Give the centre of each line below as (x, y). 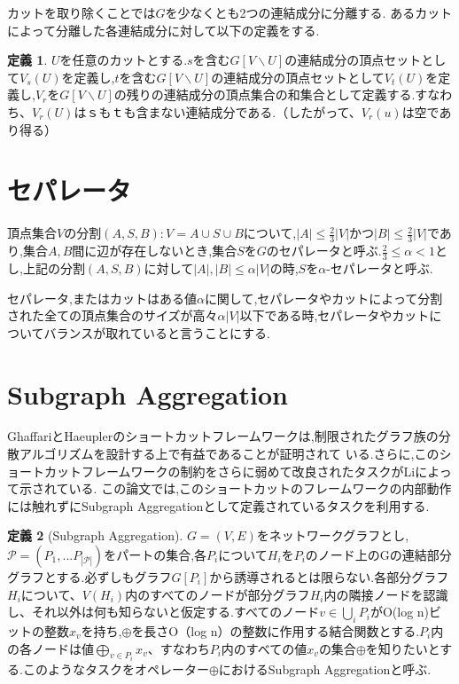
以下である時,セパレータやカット (335, 315)
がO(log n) (400, 612)
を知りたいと (403, 648)
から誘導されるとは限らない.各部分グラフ (329, 577)
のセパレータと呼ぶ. (324, 251)
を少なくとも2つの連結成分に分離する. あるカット (309, 12)
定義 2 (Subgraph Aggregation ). (95, 535)
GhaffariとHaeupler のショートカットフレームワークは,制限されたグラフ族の (223, 436)
